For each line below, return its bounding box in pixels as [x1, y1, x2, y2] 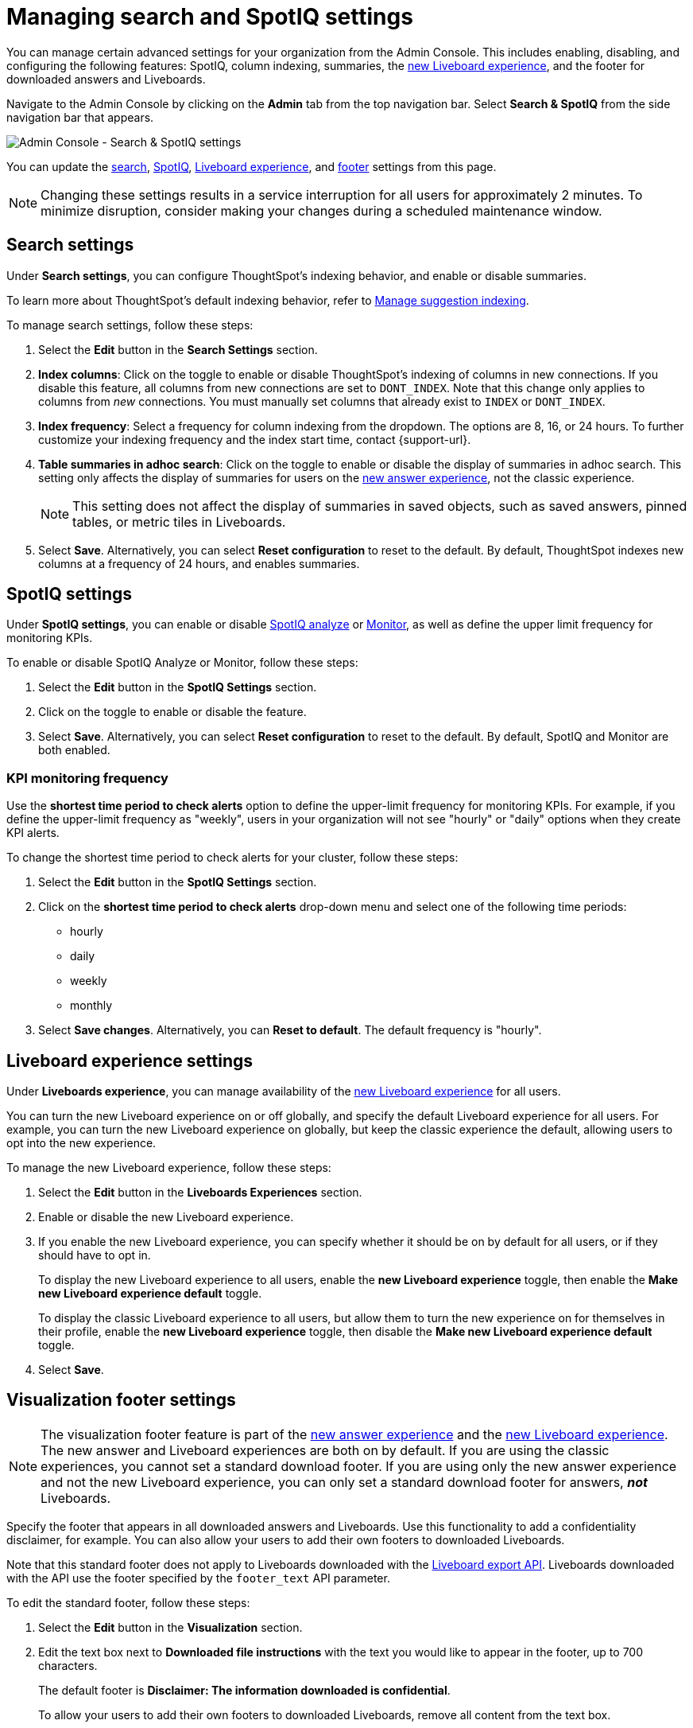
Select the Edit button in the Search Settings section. [38, 342, 318, 356]
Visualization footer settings [6, 1390, 236, 1411]
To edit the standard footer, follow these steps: [6, 1595, 250, 1609]
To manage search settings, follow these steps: [6, 317, 254, 332]
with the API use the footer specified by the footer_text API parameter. [6, 1570, 390, 1585]
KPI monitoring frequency [6, 769, 168, 786]
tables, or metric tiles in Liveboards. [72, 513, 286, 530]
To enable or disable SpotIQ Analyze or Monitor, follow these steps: [6, 656, 358, 670]
